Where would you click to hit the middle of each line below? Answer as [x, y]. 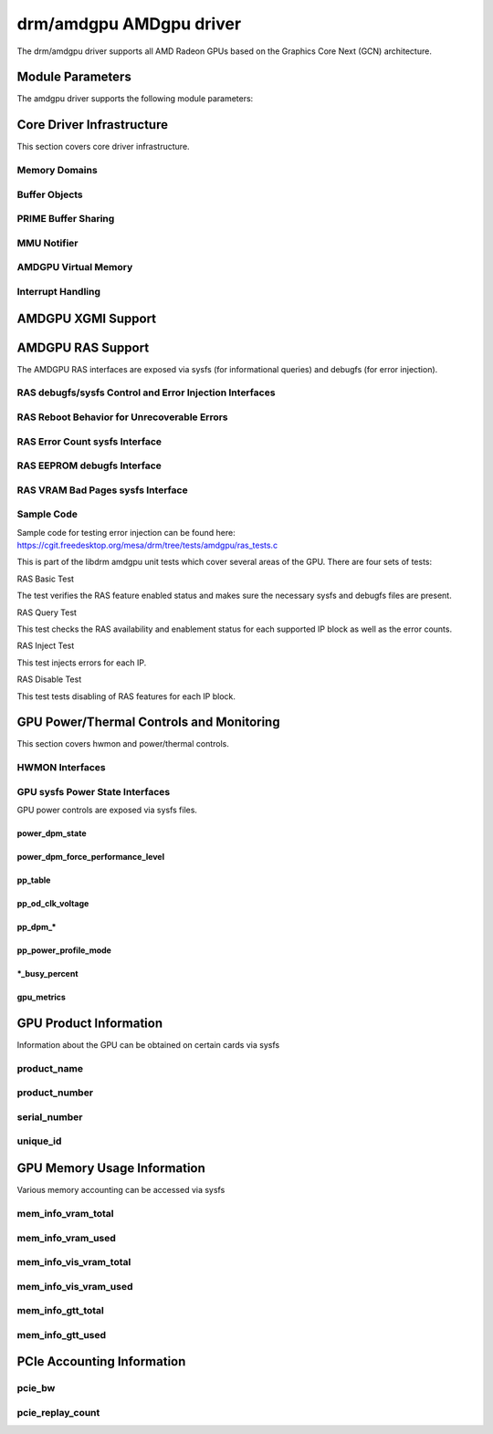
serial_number [50, 1116]
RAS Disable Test [49, 679]
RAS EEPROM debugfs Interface [89, 466]
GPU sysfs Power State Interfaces [94, 791]
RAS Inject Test [46, 646]
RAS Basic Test [46, 579]
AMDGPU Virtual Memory [75, 267]
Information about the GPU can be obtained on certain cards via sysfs [148, 1045]
